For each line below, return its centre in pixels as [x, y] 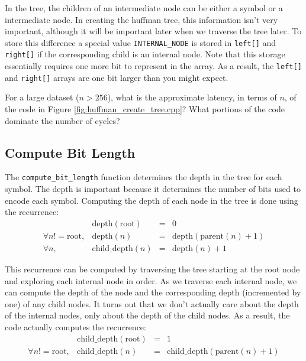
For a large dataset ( [42, 97]
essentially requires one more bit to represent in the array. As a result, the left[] [153, 66]
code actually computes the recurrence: [75, 326]
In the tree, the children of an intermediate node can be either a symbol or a [144, 8]
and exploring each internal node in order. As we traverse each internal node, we [151, 280]
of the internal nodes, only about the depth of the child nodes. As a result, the [147, 315]
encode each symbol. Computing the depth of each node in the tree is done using [152, 200]
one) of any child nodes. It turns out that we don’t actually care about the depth [152, 303]
